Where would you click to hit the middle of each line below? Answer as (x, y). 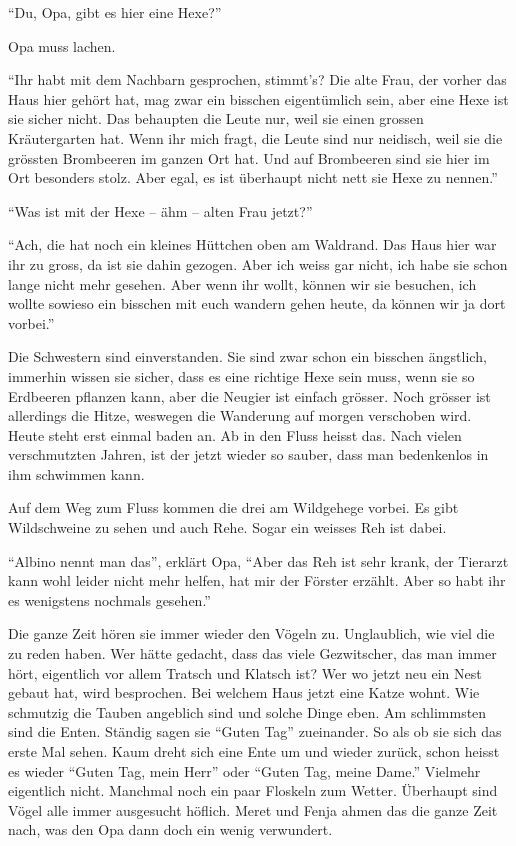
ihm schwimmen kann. (76, 473)
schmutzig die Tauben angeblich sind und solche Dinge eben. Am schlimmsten (247, 711)
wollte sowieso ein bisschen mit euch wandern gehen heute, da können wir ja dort (257, 303)
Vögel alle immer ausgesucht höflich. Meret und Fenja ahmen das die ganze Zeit (253, 809)
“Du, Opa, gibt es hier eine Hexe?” (115, 12)
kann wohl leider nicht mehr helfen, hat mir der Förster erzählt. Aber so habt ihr (257, 580)
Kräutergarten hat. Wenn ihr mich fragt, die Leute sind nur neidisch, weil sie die (255, 137)
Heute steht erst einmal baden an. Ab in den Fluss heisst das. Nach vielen (235, 434)
